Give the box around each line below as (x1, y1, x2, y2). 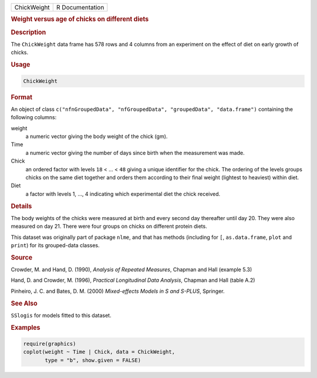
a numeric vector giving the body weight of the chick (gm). (25, 133, 168, 140)
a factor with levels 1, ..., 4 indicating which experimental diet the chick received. (25, 190, 221, 197)
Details (11, 202, 32, 210)
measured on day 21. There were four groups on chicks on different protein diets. (11, 223, 208, 230)
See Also (11, 299, 38, 308)
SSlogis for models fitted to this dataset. (11, 312, 112, 319)
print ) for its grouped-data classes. (11, 241, 100, 249)
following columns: (11, 114, 57, 121)
